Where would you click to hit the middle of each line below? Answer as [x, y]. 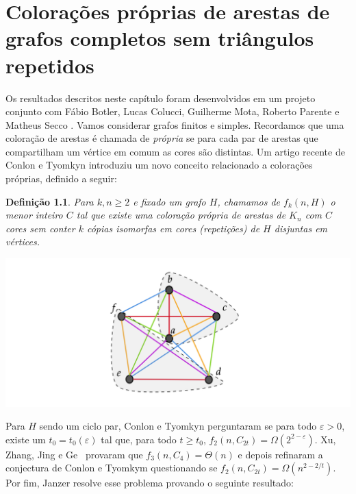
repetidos [50, 65]
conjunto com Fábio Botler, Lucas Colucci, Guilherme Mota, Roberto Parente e [173, 111]
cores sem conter [40, 228]
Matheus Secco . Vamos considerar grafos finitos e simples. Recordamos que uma [175, 124]
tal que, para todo [139, 439]
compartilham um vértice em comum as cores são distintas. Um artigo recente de [175, 151]
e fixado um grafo [169, 201]
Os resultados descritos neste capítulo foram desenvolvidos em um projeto [161, 98]
